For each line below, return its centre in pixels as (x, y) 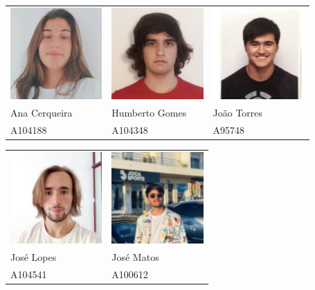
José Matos (135, 256)
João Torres (238, 112)
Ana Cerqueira (42, 112)
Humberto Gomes (149, 112)
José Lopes (34, 256)
